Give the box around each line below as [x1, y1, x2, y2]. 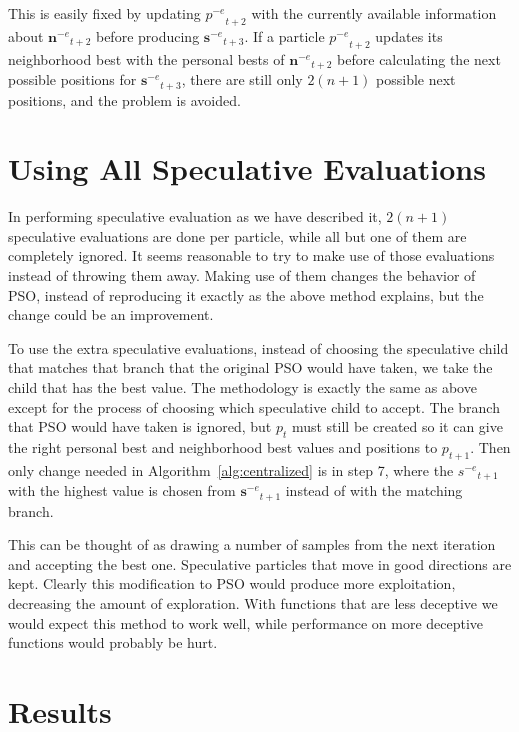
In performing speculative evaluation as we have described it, [8, 206, 382, 227]
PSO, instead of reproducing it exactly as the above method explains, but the [8, 284, 484, 305]
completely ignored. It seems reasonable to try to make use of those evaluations [8, 245, 495, 266]
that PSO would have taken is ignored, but [8, 416, 272, 437]
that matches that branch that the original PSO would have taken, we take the [8, 357, 493, 378]
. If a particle [244, 25, 325, 46]
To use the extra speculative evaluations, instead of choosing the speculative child [8, 337, 509, 358]
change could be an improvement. [8, 304, 214, 325]
